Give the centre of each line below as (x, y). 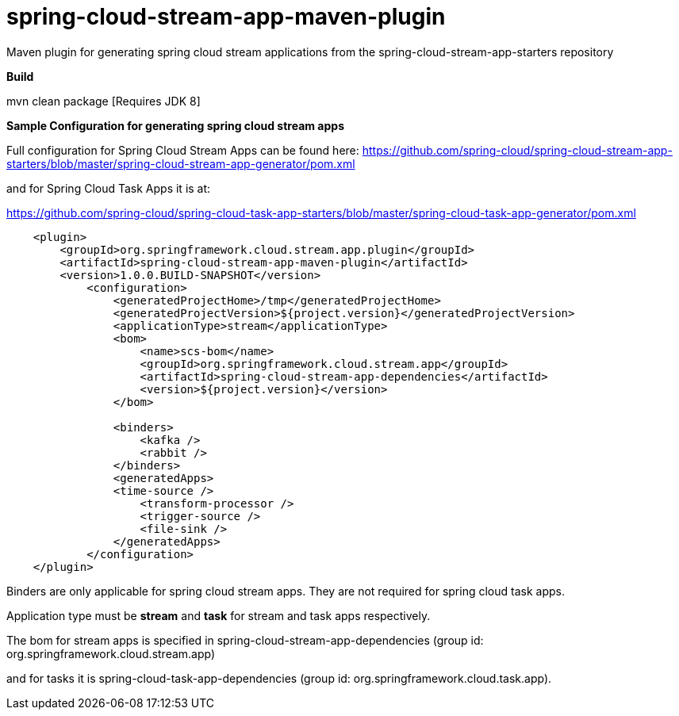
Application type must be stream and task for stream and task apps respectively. (219, 615)
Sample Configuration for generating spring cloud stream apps (175, 125)
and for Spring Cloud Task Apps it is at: (109, 188)
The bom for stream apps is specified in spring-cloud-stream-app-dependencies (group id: (245, 640)
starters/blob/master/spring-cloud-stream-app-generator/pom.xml (181, 163)
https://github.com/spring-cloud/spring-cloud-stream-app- (517, 150)
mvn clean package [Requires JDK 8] (104, 101)
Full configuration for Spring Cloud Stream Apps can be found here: (183, 150)
